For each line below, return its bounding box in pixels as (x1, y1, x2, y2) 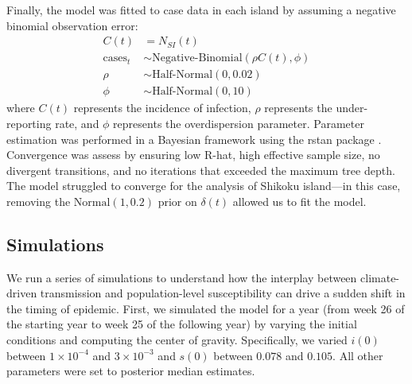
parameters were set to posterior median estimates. (6, 363, 255, 379)
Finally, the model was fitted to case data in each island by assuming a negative (6, 2, 396, 17)
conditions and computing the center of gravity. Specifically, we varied (6, 332, 348, 348)
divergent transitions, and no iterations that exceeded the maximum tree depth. (6, 161, 395, 178)
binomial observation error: (6, 17, 138, 33)
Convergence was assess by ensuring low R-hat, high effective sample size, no (6, 146, 380, 163)
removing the (6, 192, 71, 209)
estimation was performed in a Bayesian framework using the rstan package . (6, 130, 382, 147)
